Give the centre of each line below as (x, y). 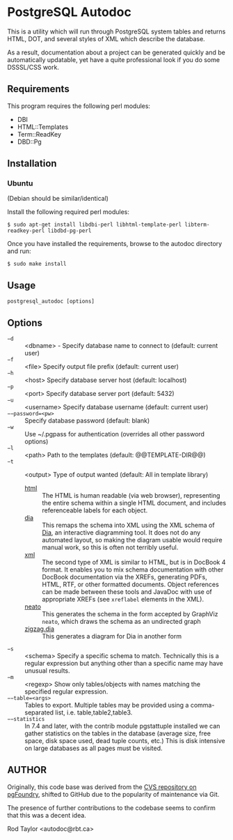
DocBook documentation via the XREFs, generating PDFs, (124, 577)
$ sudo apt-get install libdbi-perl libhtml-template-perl (95, 225)
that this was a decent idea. (47, 815)
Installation (32, 163)
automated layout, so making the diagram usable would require (132, 540)
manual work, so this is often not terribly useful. (110, 547)
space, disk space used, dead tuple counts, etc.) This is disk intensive (125, 741)
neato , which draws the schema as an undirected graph (122, 622)
